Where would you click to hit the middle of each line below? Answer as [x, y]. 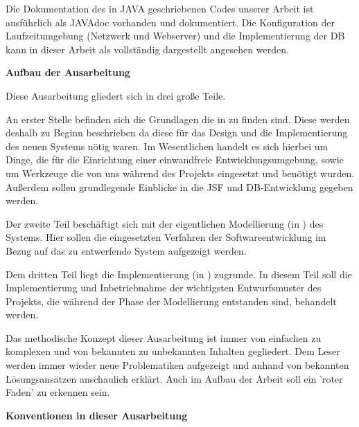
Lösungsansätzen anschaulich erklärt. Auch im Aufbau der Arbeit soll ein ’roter [174, 378]
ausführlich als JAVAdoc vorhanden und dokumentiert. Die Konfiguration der [170, 22]
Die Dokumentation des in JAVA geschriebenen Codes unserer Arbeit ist [160, 8]
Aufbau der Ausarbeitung [68, 72]
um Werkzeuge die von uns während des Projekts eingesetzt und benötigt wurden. [180, 173]
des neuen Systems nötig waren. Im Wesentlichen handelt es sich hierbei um [167, 146]
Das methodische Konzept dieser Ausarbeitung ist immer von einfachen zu [164, 337]
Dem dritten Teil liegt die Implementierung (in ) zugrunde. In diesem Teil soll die [179, 274]
